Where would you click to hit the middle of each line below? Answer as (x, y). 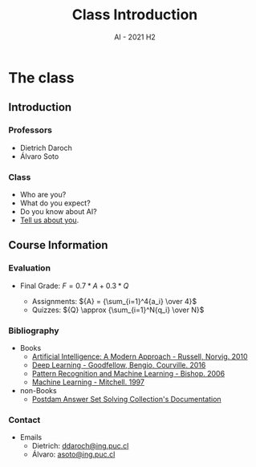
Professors (30, 130)
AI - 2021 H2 (135, 37)
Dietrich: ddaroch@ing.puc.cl (80, 446)
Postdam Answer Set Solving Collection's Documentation (127, 399)
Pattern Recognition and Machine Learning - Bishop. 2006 (128, 373)
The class (41, 77)
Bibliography (34, 331)
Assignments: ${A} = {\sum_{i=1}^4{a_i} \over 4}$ (114, 301)
